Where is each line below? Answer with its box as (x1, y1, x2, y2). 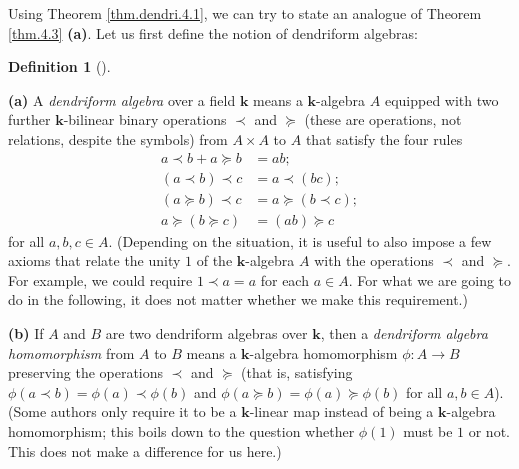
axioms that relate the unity (8, 250, 181, 271)
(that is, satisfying (241, 362, 353, 383)
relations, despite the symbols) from (8, 128, 228, 149)
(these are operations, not (304, 109, 462, 130)
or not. (468, 421, 510, 442)
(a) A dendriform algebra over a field (8, 89, 236, 110)
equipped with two (384, 89, 499, 110)
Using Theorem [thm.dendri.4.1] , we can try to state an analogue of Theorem (8, 3, 482, 23)
